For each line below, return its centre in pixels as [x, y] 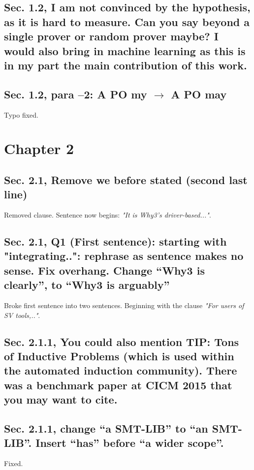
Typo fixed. [21, 114]
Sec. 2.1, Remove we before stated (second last [126, 179]
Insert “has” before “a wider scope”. [130, 443]
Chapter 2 [39, 148]
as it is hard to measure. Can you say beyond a [127, 21]
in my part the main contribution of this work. [126, 65]
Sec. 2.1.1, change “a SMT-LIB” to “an [106, 428]
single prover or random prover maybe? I [111, 36]
